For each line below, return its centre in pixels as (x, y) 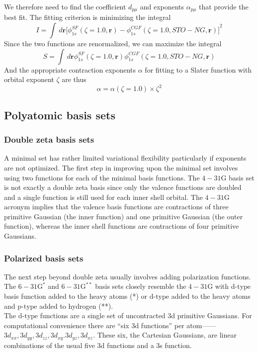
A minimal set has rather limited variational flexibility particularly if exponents (125, 158)
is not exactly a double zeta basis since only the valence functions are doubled (123, 187)
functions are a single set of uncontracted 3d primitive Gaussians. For (146, 315)
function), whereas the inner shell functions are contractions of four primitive (122, 226)
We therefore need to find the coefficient (65, 6)
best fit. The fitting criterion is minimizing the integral (87, 17)
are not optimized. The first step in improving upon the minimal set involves (121, 167)
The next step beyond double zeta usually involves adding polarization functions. (128, 276)
